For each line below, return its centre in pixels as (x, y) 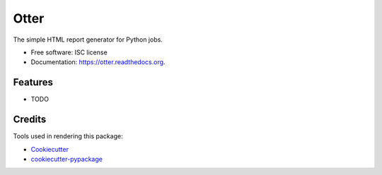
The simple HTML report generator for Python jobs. (88, 40)
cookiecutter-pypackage (66, 159)
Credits (30, 120)
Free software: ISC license (69, 52)
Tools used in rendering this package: (68, 136)
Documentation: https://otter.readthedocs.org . (98, 62)
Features (33, 82)
